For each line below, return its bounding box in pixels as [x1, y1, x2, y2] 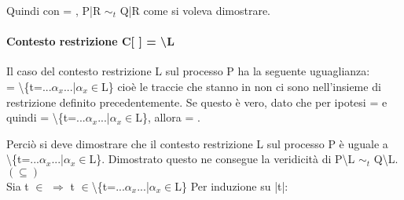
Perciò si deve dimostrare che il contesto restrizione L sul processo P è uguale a [6, 135, 388, 151]
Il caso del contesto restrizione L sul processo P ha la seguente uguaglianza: [6, 63, 370, 79]
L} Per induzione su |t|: [174, 177, 288, 194]
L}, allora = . [135, 109, 200, 125]
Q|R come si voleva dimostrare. [119, 2, 271, 18]
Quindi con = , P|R [6, 2, 101, 18]
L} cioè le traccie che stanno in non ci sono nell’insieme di [101, 78, 381, 94]
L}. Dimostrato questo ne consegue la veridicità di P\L [89, 151, 355, 167]
